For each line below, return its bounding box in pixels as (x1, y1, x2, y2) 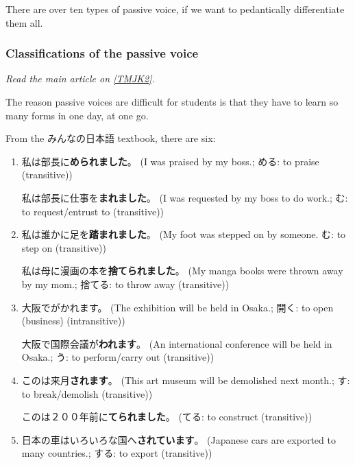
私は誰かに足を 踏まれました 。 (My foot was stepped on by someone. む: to (21, 227, 346, 241)
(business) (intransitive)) (21, 313, 125, 328)
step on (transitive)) (21, 240, 106, 254)
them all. (5, 15, 43, 29)
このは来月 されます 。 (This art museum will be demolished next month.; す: (21, 372, 350, 387)
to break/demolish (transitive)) (21, 386, 153, 401)
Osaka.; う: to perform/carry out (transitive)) (21, 350, 215, 364)
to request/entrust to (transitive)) (21, 204, 164, 218)
